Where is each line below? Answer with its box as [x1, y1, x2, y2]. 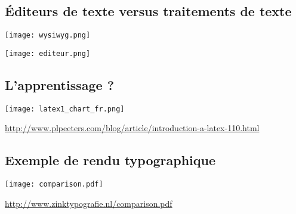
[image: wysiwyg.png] [5, 31, 91, 40]
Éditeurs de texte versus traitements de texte [5, 2, 292, 20]
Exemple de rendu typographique [5, 151, 216, 169]
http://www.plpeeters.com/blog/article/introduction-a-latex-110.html [5, 122, 260, 134]
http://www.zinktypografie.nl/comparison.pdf [5, 197, 172, 209]
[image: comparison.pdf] [5, 180, 103, 189]
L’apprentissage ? [5, 75, 115, 94]
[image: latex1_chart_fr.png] [5, 104, 125, 113]
